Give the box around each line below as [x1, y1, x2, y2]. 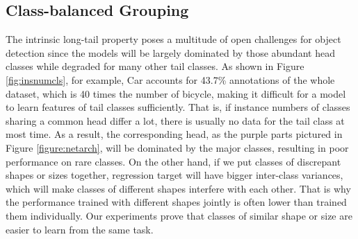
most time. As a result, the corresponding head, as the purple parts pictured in [6, 127, 343, 141]
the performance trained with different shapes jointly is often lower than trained [6, 195, 347, 209]
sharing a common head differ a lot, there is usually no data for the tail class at [6, 113, 345, 127]
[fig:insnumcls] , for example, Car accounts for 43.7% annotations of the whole [6, 72, 335, 87]
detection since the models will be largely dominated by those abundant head [6, 45, 335, 60]
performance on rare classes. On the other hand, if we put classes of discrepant [6, 154, 341, 168]
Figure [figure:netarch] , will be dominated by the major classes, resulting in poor [6, 140, 349, 154]
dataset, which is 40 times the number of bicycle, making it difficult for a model [6, 86, 346, 100]
